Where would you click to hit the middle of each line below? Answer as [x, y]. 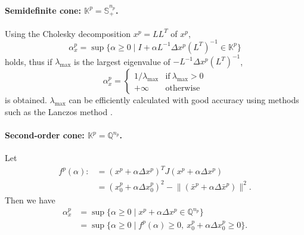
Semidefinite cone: [43, 10]
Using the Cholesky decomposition [68, 33]
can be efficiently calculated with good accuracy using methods [184, 100]
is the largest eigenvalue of [122, 61]
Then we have [30, 200]
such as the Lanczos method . [59, 111]
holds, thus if [29, 61]
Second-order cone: [45, 135]
